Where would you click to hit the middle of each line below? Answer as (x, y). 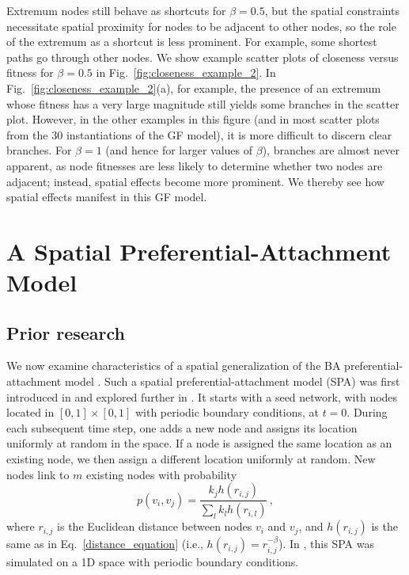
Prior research (66, 332)
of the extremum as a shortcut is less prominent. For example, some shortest (192, 42)
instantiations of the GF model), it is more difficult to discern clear (229, 134)
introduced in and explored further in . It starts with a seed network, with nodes (202, 396)
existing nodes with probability (162, 474)
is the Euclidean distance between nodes (155, 526)
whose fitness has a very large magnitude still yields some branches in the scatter (203, 103)
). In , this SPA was (326, 544)
